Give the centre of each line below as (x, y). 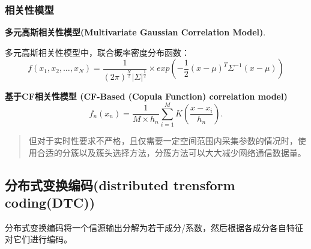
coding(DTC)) (50, 202)
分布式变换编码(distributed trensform (120, 184)
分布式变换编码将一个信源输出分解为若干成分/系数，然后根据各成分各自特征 (154, 227)
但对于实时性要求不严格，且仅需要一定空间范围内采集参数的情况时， (163, 140)
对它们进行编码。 (38, 239)
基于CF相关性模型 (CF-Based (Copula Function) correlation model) (146, 96)
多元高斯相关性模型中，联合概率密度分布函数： (97, 52)
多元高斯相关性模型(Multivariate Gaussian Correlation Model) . (135, 32)
